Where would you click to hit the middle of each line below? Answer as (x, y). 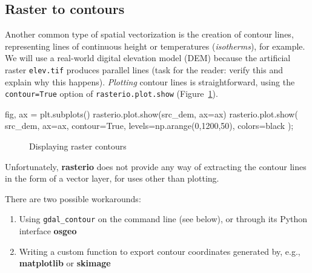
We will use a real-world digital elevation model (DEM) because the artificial (148, 58)
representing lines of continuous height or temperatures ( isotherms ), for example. (155, 46)
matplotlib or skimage (65, 263)
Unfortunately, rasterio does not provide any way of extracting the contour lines (156, 166)
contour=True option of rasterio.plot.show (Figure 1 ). (111, 94)
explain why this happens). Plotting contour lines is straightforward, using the (150, 81)
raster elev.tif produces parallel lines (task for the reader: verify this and (144, 69)
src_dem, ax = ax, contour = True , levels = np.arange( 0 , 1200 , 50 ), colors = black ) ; (149, 126)
